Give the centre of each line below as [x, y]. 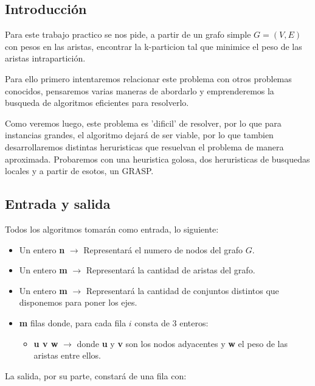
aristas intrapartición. [45, 58]
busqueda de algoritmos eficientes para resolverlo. [97, 103]
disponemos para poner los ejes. [78, 302]
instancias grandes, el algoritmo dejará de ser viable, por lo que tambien [139, 135]
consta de [152, 322]
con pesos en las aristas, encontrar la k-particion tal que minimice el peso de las [154, 46]
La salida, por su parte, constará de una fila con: [96, 375]
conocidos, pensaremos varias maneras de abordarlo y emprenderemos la [140, 90]
